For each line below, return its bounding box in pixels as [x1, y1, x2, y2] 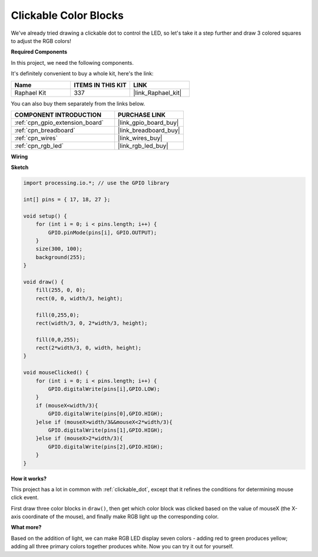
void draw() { [23, 278, 64, 285]
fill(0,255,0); [35, 311, 79, 318]
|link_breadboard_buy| [118, 126, 180, 134]
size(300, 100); [35, 246, 82, 253]
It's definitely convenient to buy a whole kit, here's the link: [11, 70, 154, 77]
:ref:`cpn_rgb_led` [14, 141, 64, 150]
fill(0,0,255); [35, 336, 79, 343]
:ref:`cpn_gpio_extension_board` [14, 118, 104, 127]
